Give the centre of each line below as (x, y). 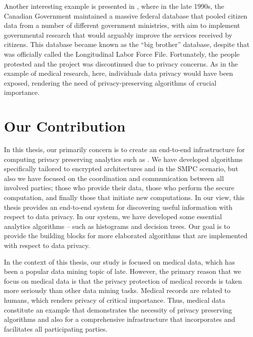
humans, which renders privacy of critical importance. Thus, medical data (115, 300)
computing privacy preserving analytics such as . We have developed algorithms (123, 159)
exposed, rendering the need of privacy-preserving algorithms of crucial (110, 82)
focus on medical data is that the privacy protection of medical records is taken (123, 281)
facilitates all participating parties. (56, 328)
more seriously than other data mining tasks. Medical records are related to (117, 290)
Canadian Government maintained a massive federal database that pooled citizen (126, 15)
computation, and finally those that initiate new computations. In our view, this (124, 197)
